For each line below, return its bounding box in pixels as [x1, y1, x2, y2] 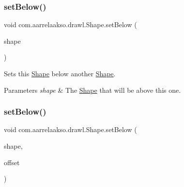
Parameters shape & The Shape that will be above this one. [4, 85, 181, 95]
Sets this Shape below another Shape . [4, 68, 116, 78]
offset [4, 157, 20, 167]
